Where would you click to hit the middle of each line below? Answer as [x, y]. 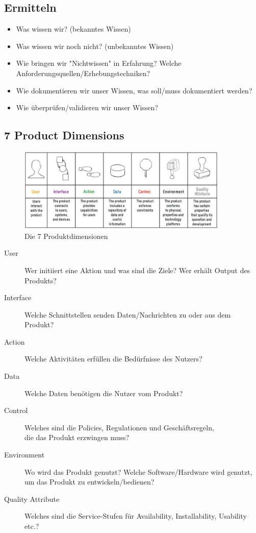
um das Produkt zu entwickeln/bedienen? [89, 482]
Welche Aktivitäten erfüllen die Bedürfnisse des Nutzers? [113, 359]
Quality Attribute [32, 499]
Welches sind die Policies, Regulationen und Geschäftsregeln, [119, 427]
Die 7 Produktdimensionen [66, 236]
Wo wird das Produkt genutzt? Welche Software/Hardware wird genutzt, [138, 471]
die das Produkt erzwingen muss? [77, 437]
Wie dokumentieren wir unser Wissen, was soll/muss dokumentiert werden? [134, 90]
